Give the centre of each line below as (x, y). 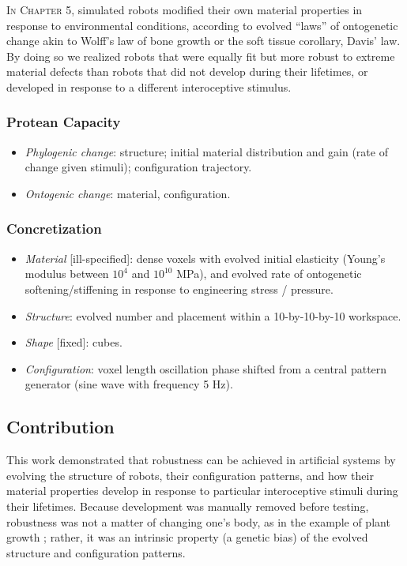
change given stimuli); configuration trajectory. (138, 167)
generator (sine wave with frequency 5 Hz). (129, 384)
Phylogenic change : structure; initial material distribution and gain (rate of (206, 151)
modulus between (67, 274)
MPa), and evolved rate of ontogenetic (269, 274)
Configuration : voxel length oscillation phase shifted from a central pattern (206, 368)
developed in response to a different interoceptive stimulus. (149, 86)
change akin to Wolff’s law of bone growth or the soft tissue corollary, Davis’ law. (203, 41)
